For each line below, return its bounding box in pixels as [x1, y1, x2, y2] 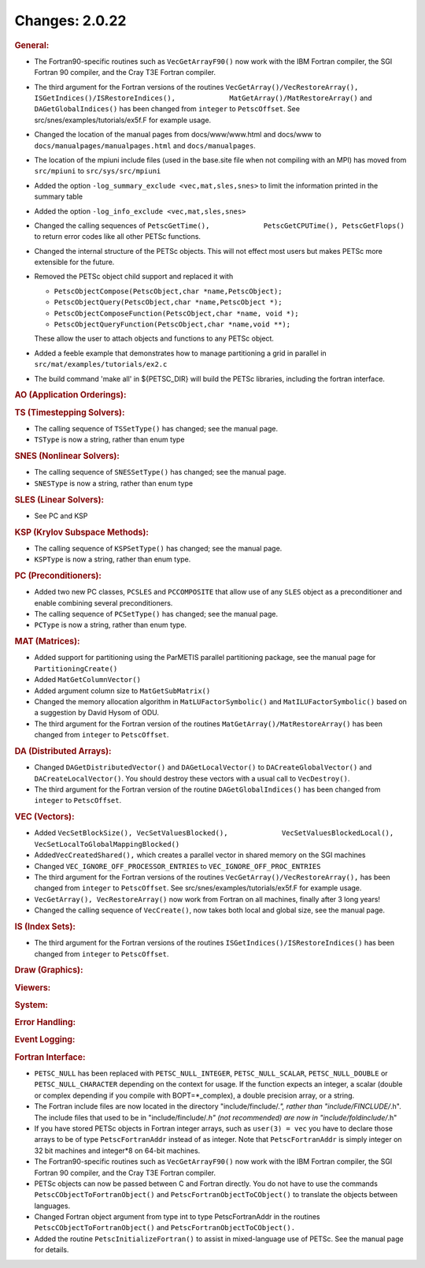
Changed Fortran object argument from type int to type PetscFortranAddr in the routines [34, 1212, 320, 1221]
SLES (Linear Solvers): [14, 494, 105, 505]
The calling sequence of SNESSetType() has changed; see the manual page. [34, 468, 286, 477]
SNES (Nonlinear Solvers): [14, 450, 120, 461]
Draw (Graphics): [14, 964, 83, 975]
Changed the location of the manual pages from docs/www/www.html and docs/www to [34, 130, 322, 140]
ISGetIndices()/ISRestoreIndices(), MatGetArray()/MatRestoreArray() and [34, 93, 373, 103]
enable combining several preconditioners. [34, 598, 173, 607]
